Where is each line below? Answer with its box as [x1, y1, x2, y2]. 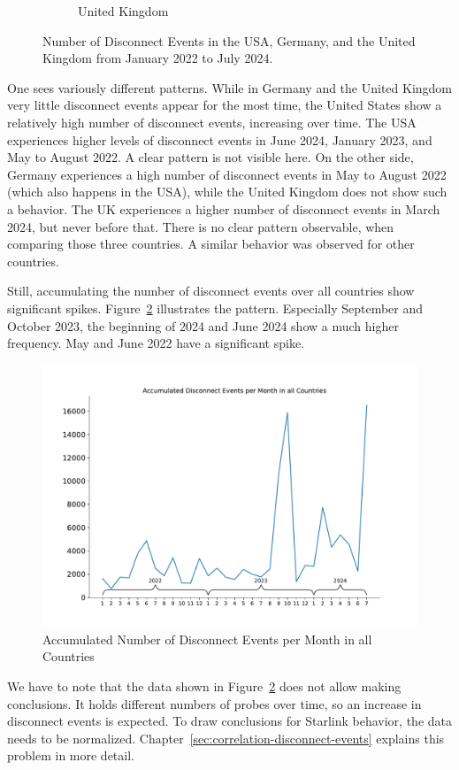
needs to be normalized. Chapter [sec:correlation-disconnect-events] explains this [7, 728, 445, 747]
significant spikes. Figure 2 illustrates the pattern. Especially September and [7, 298, 424, 317]
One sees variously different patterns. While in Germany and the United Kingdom [7, 78, 453, 96]
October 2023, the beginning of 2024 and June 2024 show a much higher [7, 316, 399, 335]
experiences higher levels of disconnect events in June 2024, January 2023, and [7, 130, 432, 149]
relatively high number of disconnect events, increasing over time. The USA [7, 112, 417, 131]
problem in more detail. [7, 746, 134, 765]
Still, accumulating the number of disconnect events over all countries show [7, 281, 415, 300]
